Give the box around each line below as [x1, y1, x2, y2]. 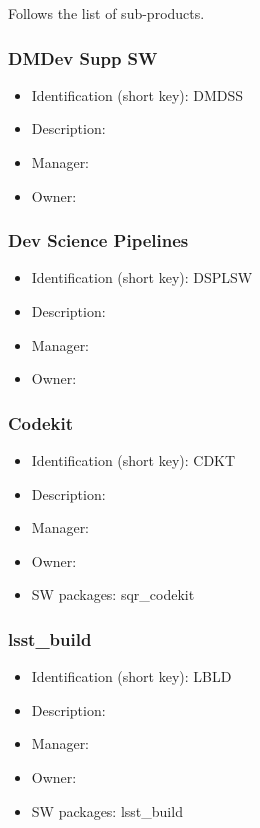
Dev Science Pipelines [8, 228, 189, 253]
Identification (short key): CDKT [31, 450, 236, 470]
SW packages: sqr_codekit [31, 584, 195, 605]
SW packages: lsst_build [31, 800, 183, 821]
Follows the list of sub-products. [8, 3, 205, 23]
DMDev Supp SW [8, 45, 158, 70]
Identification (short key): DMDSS [31, 84, 244, 105]
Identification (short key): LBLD [31, 666, 232, 687]
